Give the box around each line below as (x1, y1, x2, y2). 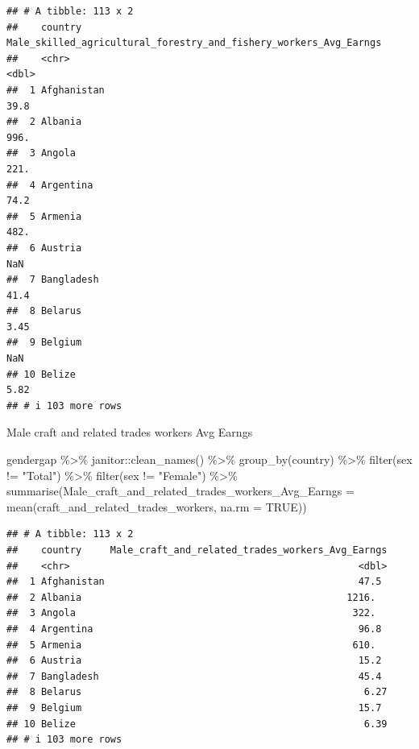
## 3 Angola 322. (6, 607, 376, 619)
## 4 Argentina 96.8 (6, 623, 382, 635)
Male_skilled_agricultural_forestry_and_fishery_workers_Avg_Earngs (6, 37, 382, 49)
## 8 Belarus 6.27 (6, 686, 388, 698)
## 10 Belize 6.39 (6, 718, 388, 730)
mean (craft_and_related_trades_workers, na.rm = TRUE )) (6, 498, 307, 515)
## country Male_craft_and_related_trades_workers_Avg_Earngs (6, 544, 388, 556)
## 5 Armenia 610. (6, 639, 376, 651)
